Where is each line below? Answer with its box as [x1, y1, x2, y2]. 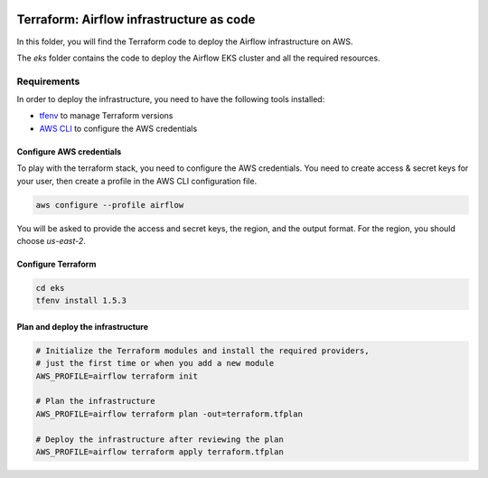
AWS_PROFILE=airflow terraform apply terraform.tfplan [35, 447, 284, 457]
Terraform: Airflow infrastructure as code [16, 12, 256, 27]
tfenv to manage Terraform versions [39, 110, 174, 121]
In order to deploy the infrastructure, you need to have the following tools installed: [16, 94, 325, 105]
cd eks [35, 283, 65, 293]
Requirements [16, 75, 80, 88]
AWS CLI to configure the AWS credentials [39, 123, 198, 134]
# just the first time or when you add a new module [35, 358, 275, 369]
